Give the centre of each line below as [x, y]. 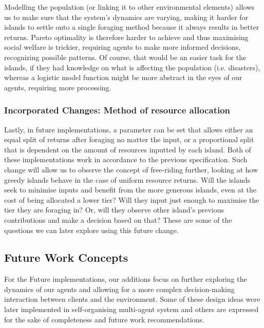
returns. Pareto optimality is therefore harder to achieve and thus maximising [126, 37]
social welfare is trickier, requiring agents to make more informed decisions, [122, 47]
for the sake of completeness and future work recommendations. [104, 319]
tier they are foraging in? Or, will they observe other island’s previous [114, 210]
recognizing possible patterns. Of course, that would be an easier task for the [125, 57]
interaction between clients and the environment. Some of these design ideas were [132, 299]
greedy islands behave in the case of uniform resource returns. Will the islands [127, 179]
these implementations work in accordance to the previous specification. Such [126, 159]
